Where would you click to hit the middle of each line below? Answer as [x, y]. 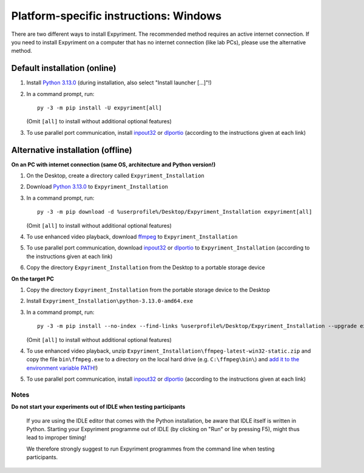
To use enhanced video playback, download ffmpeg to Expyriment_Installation [132, 237]
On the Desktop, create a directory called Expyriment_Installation [115, 175]
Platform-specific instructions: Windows [116, 16]
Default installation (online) [64, 68]
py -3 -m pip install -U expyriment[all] [99, 108]
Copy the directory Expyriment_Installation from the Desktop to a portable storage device [146, 268]
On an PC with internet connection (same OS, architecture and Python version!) [113, 165]
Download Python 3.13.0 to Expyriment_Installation [97, 187]
